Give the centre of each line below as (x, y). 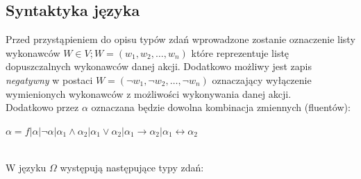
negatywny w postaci (49, 79)
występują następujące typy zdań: (132, 167)
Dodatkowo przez (42, 107)
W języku (26, 167)
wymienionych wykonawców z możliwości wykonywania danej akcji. (149, 93)
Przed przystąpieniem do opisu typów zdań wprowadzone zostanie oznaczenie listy (180, 39)
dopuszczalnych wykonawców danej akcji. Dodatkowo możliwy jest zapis (159, 66)
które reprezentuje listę (240, 52)
